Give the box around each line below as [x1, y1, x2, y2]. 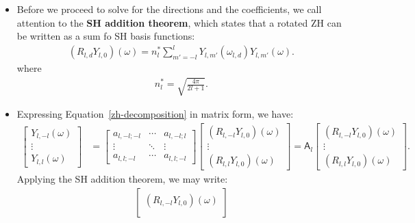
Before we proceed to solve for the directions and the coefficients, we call [16, 2, 322, 16]
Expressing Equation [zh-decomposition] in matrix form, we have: [16, 107, 294, 121]
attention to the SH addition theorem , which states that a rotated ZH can [16, 15, 342, 29]
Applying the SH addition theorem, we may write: [16, 172, 228, 186]
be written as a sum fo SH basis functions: [16, 29, 195, 43]
